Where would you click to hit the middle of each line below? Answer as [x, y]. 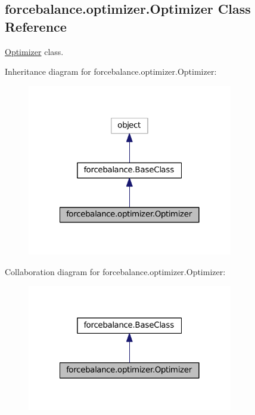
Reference [36, 26]
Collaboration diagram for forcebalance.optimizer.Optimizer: [115, 271]
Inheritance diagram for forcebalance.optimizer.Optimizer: [111, 71]
